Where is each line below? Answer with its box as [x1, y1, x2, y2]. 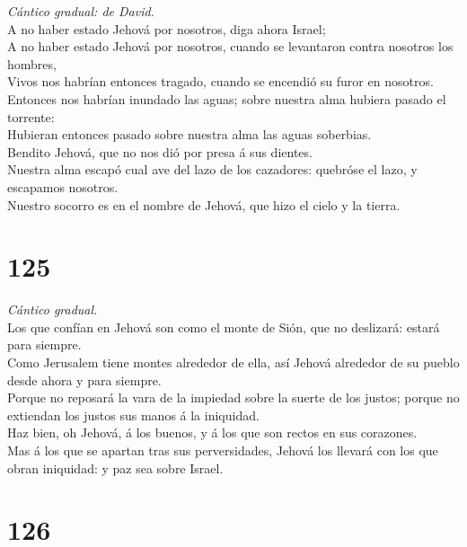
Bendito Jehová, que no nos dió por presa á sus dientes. [7, 142, 313, 161]
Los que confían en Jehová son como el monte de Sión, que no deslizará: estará [7, 317, 440, 336]
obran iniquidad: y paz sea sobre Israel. [7, 458, 224, 477]
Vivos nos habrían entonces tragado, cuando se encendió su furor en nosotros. [7, 72, 434, 91]
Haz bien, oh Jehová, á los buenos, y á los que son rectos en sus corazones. [7, 423, 418, 442]
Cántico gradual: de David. [7, 2, 154, 20]
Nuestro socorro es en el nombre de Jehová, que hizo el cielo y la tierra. [7, 195, 401, 214]
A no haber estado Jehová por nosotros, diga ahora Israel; [7, 19, 326, 38]
